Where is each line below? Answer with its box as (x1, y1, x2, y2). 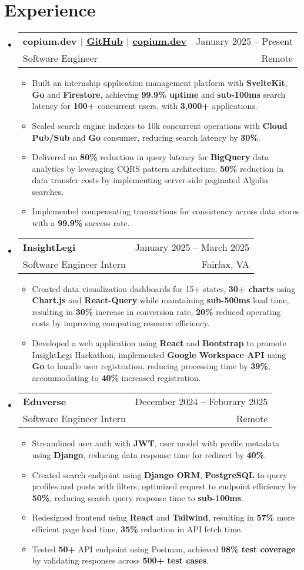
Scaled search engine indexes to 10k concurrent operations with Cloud (32, 119, 288, 131)
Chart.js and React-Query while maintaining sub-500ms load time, (32, 294, 289, 306)
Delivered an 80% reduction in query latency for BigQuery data (32, 151, 269, 163)
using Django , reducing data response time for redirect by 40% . (32, 449, 266, 460)
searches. (32, 185, 64, 197)
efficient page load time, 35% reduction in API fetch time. (32, 522, 243, 535)
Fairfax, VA (201, 257, 249, 271)
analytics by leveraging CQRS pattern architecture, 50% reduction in (32, 162, 284, 174)
